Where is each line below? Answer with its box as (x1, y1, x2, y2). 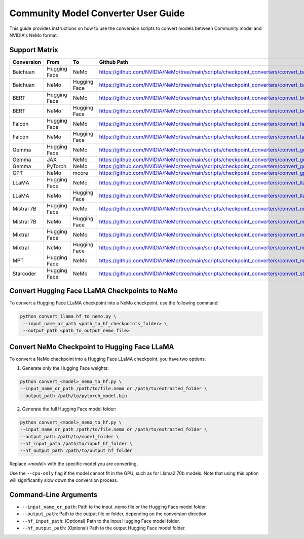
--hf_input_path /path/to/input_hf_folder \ (20, 441, 133, 446)
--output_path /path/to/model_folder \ (20, 434, 119, 439)
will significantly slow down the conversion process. (9, 477, 119, 483)
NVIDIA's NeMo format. (9, 32, 58, 38)
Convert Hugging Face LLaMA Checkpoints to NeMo (9, 287, 178, 295)
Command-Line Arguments (9, 490, 98, 499)
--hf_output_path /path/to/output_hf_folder (20, 448, 133, 453)
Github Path (99, 58, 129, 65)
